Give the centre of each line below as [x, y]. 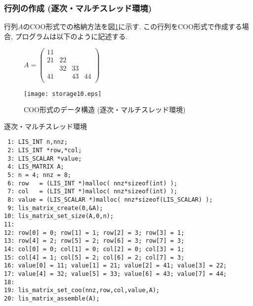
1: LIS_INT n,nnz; [38, 142]
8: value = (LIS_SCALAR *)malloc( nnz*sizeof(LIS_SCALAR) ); [110, 200]
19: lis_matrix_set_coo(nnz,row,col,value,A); [82, 290]
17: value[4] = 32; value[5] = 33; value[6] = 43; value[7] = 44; [116, 274]
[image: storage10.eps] [63, 94]
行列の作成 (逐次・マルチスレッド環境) [78, 8]
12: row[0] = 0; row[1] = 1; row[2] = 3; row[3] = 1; [94, 233]
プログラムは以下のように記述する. [71, 36]
